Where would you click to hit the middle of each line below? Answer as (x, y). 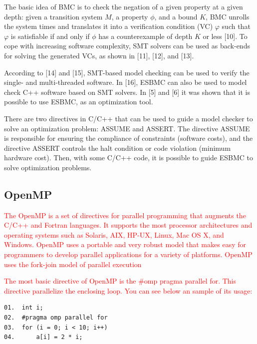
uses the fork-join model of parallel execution (73, 264)
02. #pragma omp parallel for (56, 318)
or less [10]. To (225, 36)
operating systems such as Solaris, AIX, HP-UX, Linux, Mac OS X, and (114, 234)
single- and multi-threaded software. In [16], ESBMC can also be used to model (126, 82)
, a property (130, 16)
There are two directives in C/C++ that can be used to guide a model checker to (128, 118)
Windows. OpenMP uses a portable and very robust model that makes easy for (125, 244)
